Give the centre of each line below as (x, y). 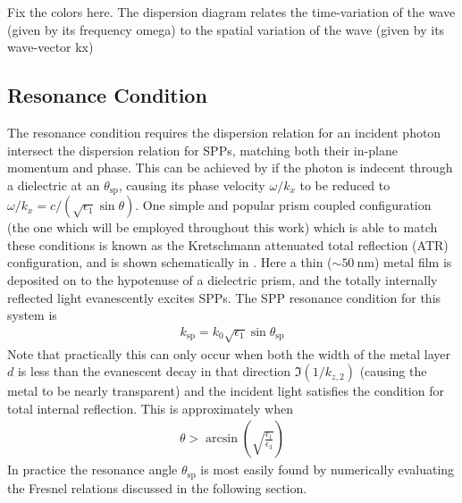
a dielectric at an (54, 184)
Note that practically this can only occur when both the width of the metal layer (229, 353)
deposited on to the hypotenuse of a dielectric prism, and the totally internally (223, 280)
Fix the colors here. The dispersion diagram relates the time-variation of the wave (231, 12)
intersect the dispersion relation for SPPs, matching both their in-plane (202, 150)
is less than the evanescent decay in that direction (154, 371)
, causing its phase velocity (192, 184)
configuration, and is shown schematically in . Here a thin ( (170, 262)
